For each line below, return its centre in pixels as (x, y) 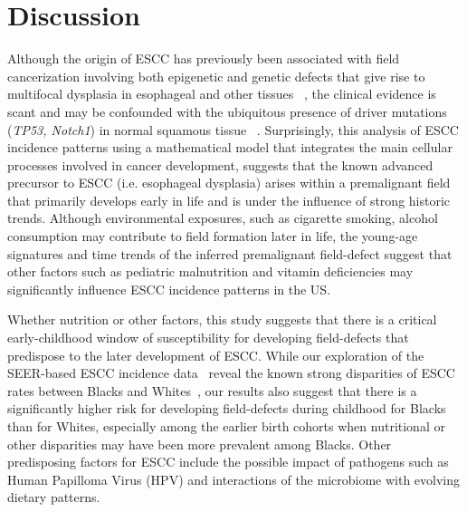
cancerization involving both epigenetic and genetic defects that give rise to (216, 76)
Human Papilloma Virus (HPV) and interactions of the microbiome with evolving (234, 479)
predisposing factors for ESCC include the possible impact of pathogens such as (228, 462)
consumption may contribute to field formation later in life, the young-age (213, 236)
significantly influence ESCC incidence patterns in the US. (169, 289)
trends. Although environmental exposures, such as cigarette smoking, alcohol (223, 218)
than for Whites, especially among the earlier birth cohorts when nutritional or (226, 426)
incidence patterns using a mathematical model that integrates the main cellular (230, 147)
